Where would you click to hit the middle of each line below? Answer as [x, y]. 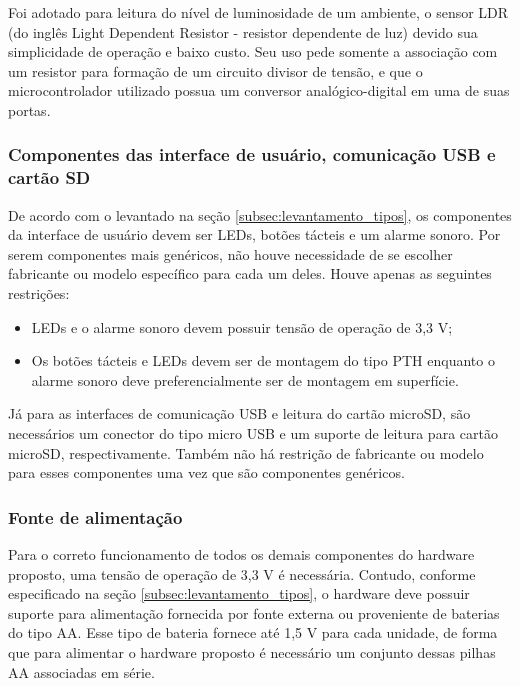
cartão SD [49, 177]
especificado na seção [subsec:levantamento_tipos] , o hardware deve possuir [239, 593]
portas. [29, 109]
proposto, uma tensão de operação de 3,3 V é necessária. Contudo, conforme [242, 573]
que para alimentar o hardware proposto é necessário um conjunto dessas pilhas [252, 652]
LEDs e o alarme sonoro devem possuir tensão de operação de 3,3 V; [242, 326]
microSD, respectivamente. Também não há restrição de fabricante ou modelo [246, 452]
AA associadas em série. [81, 671]
